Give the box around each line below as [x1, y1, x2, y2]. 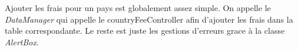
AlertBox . [5, 35, 39, 48]
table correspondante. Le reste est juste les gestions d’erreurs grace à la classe [5, 24, 285, 37]
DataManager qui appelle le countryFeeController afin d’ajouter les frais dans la [5, 13, 293, 25]
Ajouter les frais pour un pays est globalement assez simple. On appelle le [5, 2, 271, 13]
